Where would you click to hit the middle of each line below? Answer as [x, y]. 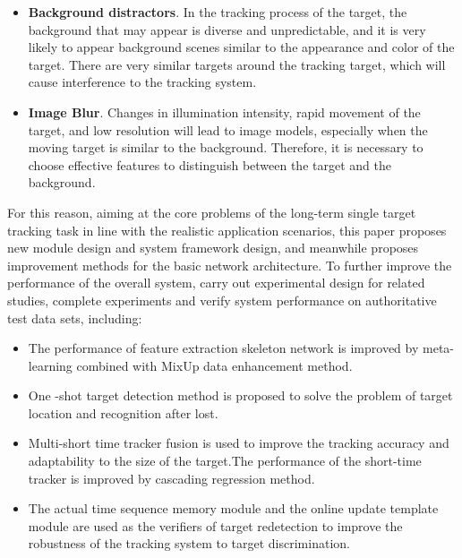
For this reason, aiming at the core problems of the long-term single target [212, 212]
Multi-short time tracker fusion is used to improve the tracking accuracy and [239, 443]
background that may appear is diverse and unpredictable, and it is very [227, 29]
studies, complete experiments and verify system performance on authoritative [222, 300]
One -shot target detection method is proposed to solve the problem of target [240, 395]
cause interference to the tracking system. [142, 82]
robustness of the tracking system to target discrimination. [189, 543]
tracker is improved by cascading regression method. [171, 478]
